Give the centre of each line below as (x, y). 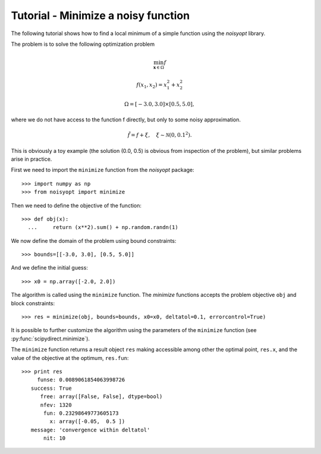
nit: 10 (55, 438)
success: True (51, 388)
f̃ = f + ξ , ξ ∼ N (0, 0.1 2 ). (160, 135)
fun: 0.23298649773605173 (81, 413)
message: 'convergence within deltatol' (90, 430)
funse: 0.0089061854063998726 (81, 380)
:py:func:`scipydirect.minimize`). (51, 339)
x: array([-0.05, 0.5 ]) (87, 422)
